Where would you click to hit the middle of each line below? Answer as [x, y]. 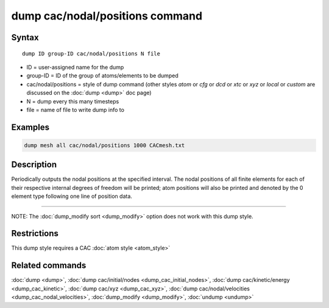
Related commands [49, 266]
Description [34, 165]
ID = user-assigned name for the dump [75, 67]
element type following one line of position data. [72, 196]
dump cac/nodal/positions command [107, 16]
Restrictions [35, 233]
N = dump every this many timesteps [73, 101]
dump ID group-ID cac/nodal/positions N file [91, 54]
